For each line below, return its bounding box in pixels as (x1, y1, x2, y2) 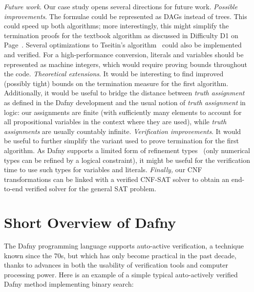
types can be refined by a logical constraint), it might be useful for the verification (4, 155, 251, 165)
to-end (4, 183, 23, 194)
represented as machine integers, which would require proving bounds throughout (4, 59, 248, 69)
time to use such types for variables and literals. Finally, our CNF (4, 164, 202, 175)
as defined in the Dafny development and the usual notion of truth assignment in (4, 97, 246, 107)
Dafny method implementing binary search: (4, 279, 134, 289)
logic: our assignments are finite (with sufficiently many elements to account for (4, 107, 242, 117)
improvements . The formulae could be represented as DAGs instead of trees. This (4, 11, 247, 21)
